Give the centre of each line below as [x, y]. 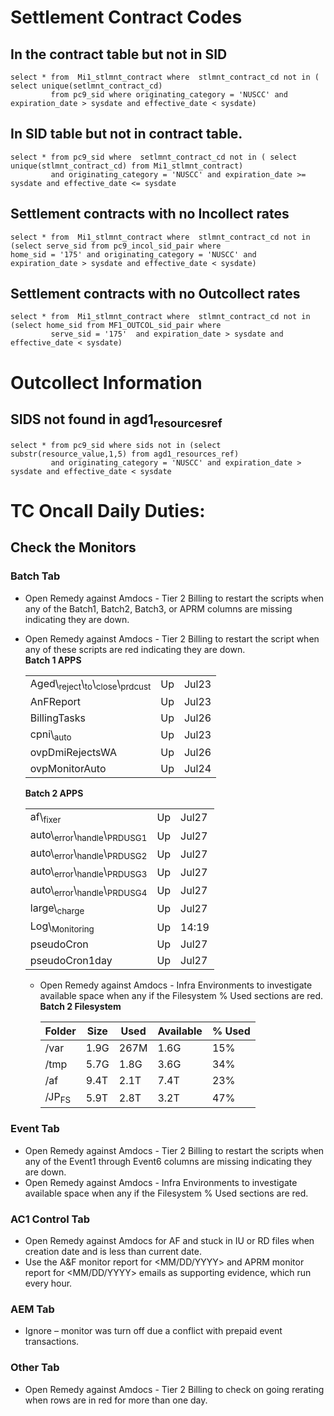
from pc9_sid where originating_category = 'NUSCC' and [169, 95]
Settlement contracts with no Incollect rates [150, 214]
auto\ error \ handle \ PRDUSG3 [88, 872]
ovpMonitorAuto [68, 768]
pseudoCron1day [71, 961]
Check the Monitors [73, 547]
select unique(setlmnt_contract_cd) [86, 86]
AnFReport [55, 701]
